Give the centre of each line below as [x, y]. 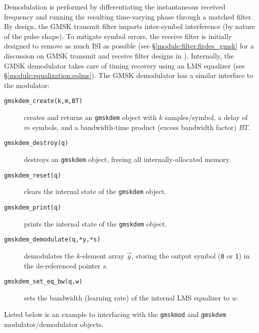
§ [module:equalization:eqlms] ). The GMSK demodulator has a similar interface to [129, 75]
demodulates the [49, 255]
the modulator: [27, 85]
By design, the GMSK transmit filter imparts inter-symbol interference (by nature [129, 26]
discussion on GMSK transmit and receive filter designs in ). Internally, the [119, 55]
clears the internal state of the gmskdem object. [95, 191]
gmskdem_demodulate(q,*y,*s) [52, 240]
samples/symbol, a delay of [206, 117]
